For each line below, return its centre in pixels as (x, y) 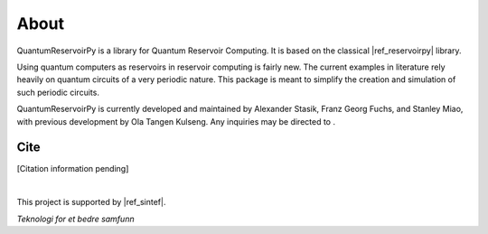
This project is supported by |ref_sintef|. (91, 202)
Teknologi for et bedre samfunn (75, 219)
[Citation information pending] (73, 169)
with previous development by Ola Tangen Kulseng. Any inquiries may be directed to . (176, 121)
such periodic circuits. (58, 92)
